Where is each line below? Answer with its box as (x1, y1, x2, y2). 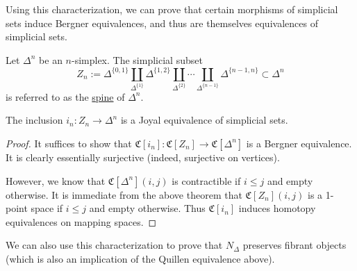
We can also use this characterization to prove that (6, 238, 223, 252)
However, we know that (6, 173, 106, 188)
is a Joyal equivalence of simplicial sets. (120, 113, 288, 127)
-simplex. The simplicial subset (72, 52, 203, 67)
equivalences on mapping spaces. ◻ (6, 214, 157, 229)
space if (31, 201, 63, 215)
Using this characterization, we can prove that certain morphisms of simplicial (6, 2, 338, 16)
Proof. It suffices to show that (6, 135, 132, 150)
